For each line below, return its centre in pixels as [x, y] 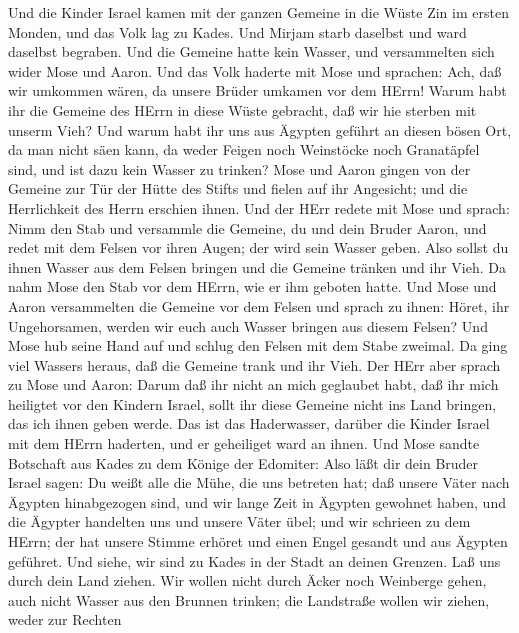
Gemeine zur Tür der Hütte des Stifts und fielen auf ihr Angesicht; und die [238, 188]
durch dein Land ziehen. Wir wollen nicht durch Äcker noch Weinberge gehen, [247, 580]
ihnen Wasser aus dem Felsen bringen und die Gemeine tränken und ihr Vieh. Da [257, 266]
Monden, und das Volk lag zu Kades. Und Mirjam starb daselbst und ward [237, 31]
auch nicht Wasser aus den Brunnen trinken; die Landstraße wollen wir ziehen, [249, 599]
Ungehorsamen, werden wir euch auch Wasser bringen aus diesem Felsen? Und [248, 325]
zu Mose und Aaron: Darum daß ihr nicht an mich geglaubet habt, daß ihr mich [253, 384]
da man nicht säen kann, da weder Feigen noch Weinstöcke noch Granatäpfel [244, 149]
